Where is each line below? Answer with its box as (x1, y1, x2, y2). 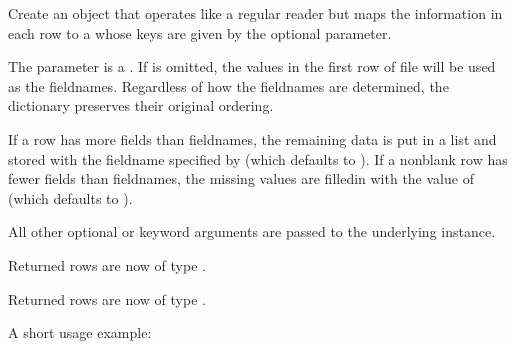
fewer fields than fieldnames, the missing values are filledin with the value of (8, 168, 474, 189)
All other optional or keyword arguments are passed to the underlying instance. (8, 221, 496, 242)
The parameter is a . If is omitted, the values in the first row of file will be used (8, 56, 496, 77)
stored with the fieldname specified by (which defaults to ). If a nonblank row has (8, 148, 508, 169)
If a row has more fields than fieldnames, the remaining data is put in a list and (8, 128, 497, 149)
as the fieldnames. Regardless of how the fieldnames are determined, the (8, 75, 449, 96)
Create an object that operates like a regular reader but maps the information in (8, 3, 503, 23)
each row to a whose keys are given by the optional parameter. (8, 22, 392, 43)
